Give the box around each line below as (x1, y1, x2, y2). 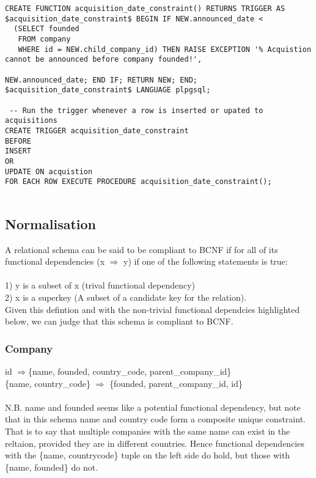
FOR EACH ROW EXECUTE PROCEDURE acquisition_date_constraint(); (5, 177, 272, 186)
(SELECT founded (13, 24, 79, 34)
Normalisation (5, 214, 97, 233)
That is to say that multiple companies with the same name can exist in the (5, 425, 290, 438)
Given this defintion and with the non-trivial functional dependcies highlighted (5, 303, 300, 315)
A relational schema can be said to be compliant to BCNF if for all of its (5, 243, 278, 256)
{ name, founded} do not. (5, 460, 98, 473)
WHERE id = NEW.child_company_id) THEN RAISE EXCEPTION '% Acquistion (18, 45, 312, 54)
